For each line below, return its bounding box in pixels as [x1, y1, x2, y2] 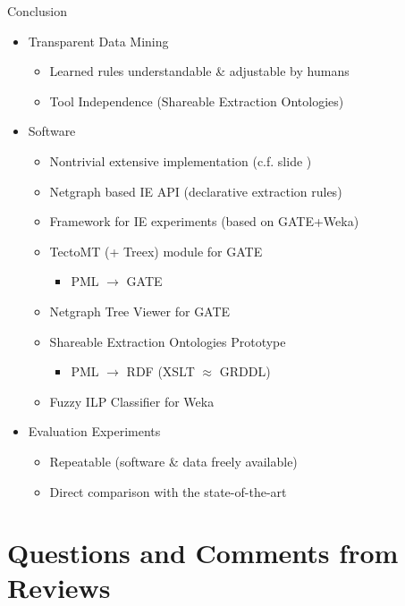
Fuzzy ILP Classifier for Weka [49, 391, 215, 410]
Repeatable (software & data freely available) [49, 451, 298, 470]
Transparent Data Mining [28, 31, 169, 50]
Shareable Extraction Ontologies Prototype [49, 332, 286, 350]
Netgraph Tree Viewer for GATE [49, 301, 231, 320]
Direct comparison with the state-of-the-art [49, 482, 287, 501]
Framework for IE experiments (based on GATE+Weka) [49, 212, 359, 231]
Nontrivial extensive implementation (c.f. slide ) [49, 151, 312, 170]
